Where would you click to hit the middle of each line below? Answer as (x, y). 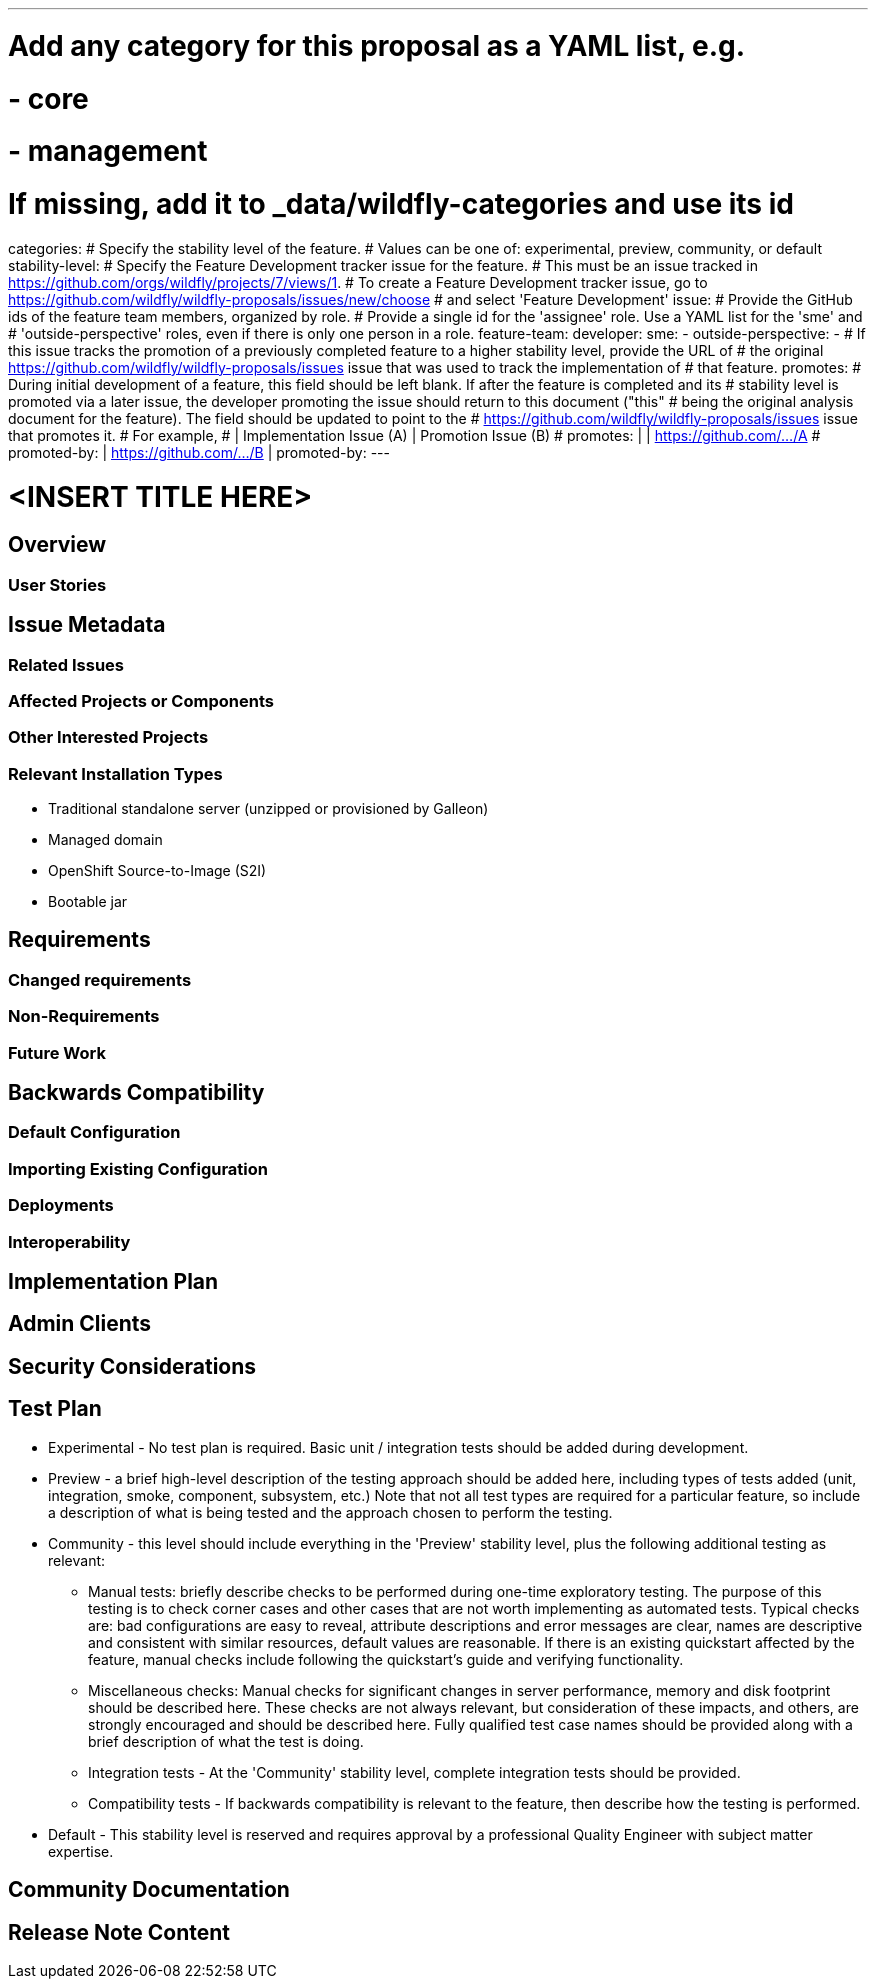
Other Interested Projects (108, 737)
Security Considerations (132, 1366)
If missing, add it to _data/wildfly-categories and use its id (401, 204)
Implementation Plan (113, 1281)
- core (48, 98)
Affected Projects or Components (141, 700)
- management (108, 151)
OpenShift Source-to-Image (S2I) (157, 871)
